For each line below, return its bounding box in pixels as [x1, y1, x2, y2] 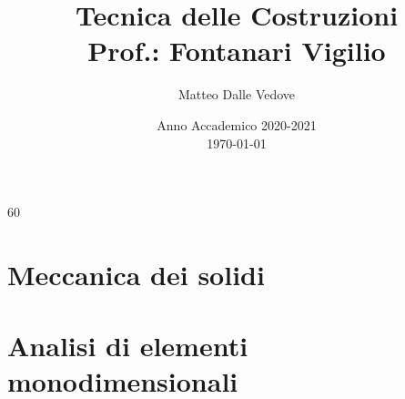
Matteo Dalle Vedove [177, 85, 296, 104]
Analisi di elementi [7, 327, 248, 364]
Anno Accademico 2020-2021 [157, 115, 317, 134]
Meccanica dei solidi [7, 255, 265, 292]
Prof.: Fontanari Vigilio [87, 32, 386, 69]
